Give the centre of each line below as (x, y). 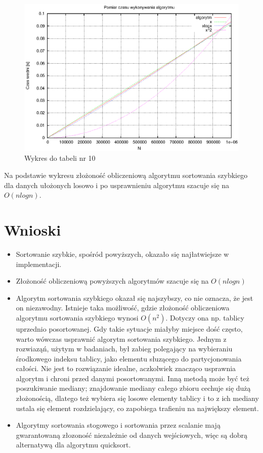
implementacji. (39, 264)
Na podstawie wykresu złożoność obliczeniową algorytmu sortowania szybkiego (126, 175)
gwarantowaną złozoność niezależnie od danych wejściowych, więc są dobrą (132, 435)
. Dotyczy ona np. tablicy (205, 317)
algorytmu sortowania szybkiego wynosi (77, 317)
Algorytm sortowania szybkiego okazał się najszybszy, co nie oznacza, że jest (135, 298)
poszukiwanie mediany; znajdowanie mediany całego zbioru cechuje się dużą (133, 388)
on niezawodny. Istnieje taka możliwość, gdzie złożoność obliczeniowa (123, 308)
